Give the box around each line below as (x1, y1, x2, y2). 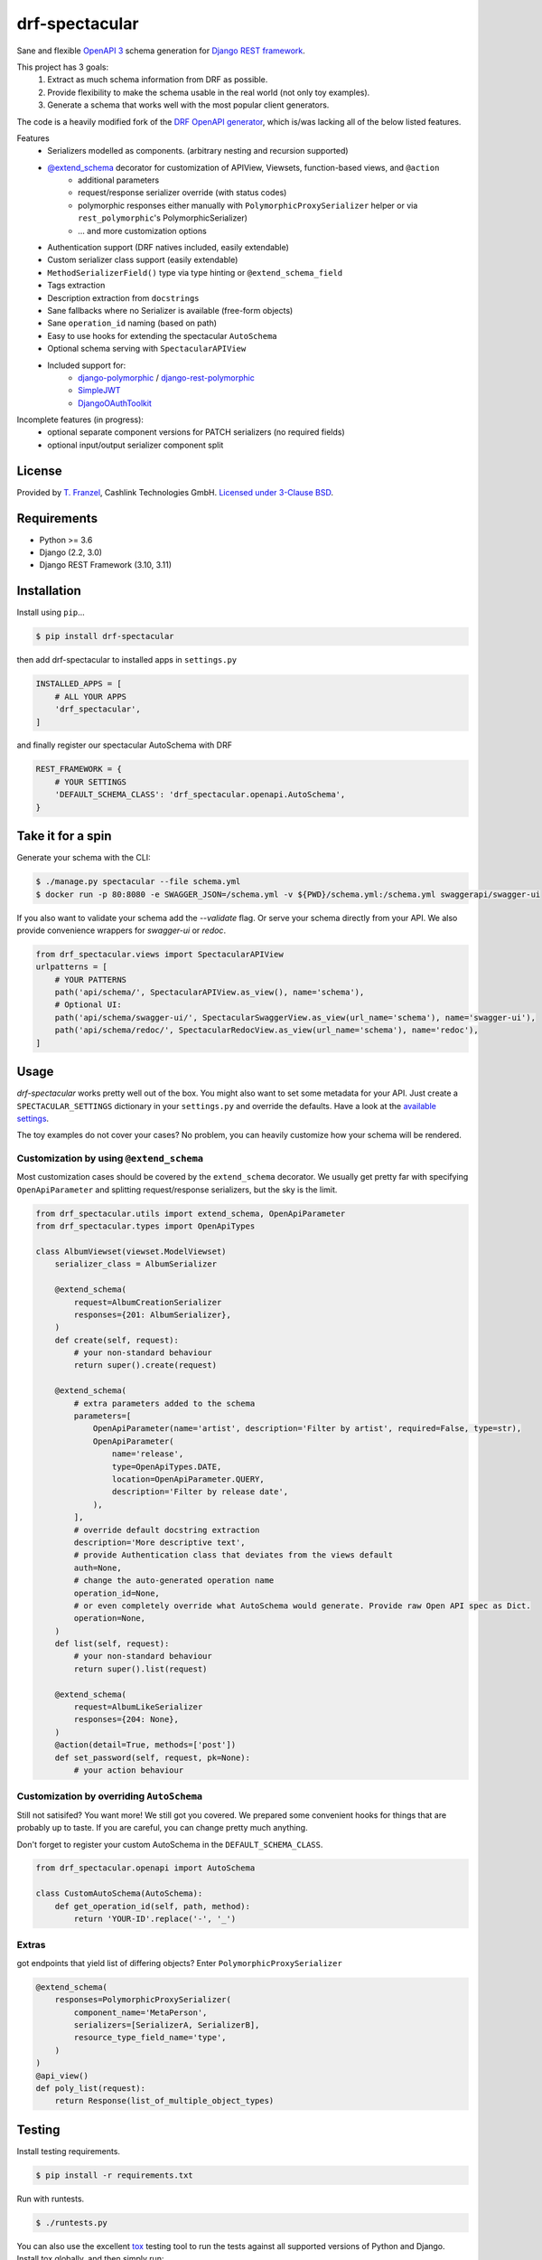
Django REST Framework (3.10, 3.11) (39, 560, 172, 570)
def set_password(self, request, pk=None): (54, 1752, 250, 1763)
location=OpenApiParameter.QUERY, (111, 1474, 266, 1484)
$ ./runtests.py (35, 2218, 108, 2227)
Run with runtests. (16, 2193, 85, 2204)
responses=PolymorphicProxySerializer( (54, 1994, 232, 2005)
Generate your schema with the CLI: (16, 852, 151, 863)
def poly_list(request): (35, 2083, 146, 2093)
